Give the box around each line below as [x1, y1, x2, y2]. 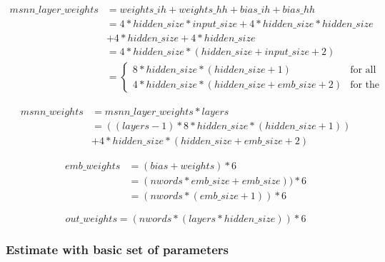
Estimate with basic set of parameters [6, 241, 229, 258]
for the [350, 79, 380, 90]
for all [350, 64, 376, 75]
